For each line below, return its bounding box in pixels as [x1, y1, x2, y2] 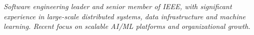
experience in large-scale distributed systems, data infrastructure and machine [4, 11, 246, 21]
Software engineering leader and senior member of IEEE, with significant [4, 1, 232, 11]
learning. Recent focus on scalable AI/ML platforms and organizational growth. [4, 21, 250, 31]
